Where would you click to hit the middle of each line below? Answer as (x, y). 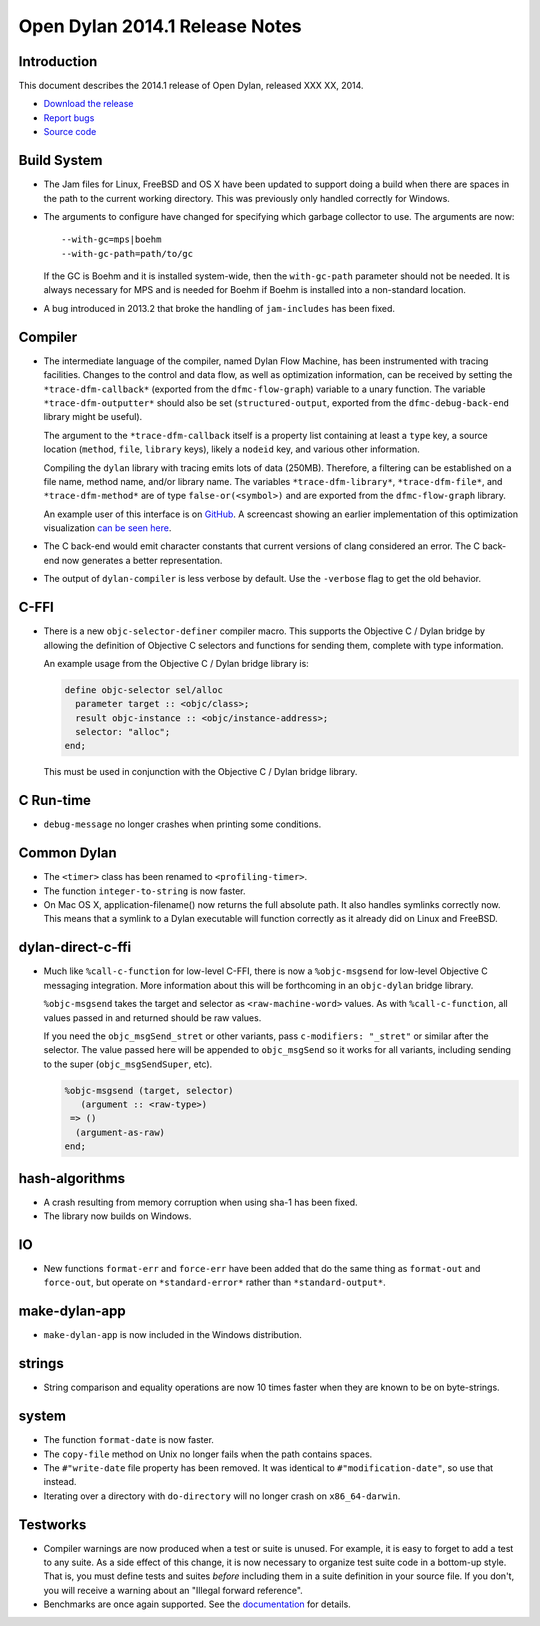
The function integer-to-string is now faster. (144, 891)
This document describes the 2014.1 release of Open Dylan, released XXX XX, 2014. (191, 86)
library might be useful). (93, 417)
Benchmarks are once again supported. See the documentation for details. (197, 1604)
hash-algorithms (72, 1178)
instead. (60, 1482)
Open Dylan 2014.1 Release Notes (160, 26)
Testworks (52, 1524)
